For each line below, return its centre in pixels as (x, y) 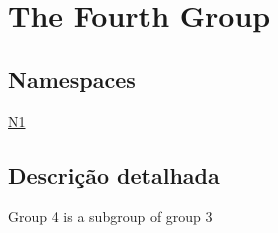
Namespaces (72, 78)
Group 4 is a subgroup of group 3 (110, 216)
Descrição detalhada (114, 174)
